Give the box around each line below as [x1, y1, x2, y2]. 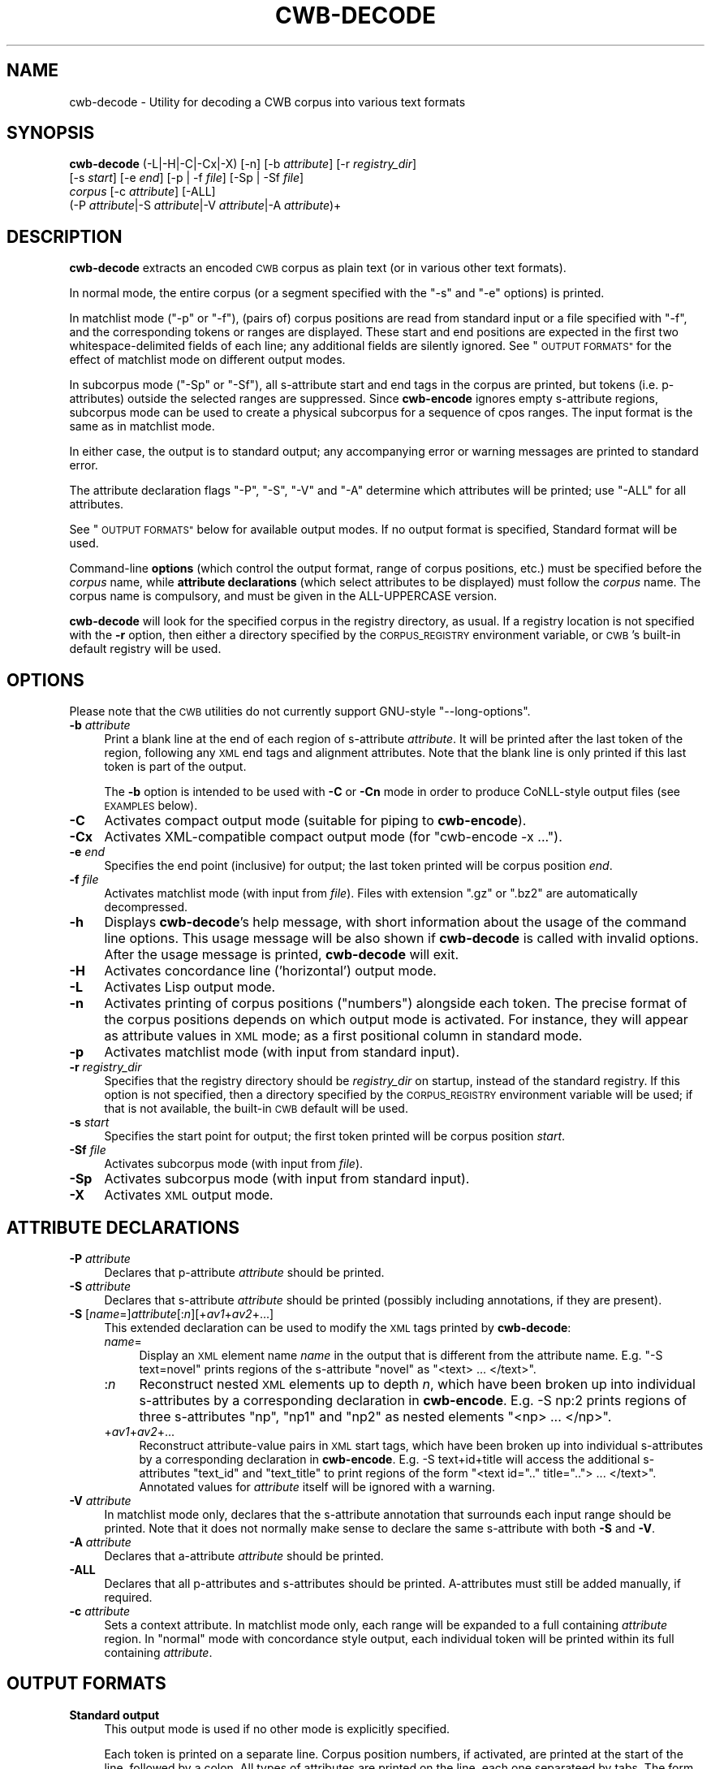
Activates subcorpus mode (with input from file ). [104, 1157, 364, 1171]
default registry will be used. [69, 642, 222, 656]
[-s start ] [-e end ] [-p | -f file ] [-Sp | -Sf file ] [69, 171, 304, 185]
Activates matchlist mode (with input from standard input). [104, 1044, 460, 1061]
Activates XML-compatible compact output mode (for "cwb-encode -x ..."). [104, 828, 562, 846]
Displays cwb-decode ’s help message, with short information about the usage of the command [104, 914, 687, 931]
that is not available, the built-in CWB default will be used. [104, 1101, 408, 1116]
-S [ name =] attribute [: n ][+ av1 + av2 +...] [69, 1306, 274, 1321]
